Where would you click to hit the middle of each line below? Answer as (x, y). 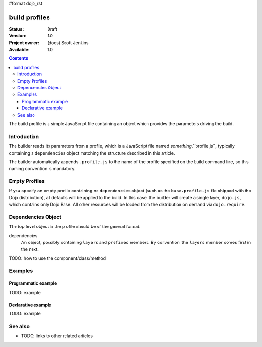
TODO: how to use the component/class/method (57, 258)
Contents (19, 58)
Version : (18, 36)
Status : (16, 29)
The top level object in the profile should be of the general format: (75, 226)
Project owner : (24, 43)
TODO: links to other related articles (57, 336)
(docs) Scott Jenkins (68, 43)
